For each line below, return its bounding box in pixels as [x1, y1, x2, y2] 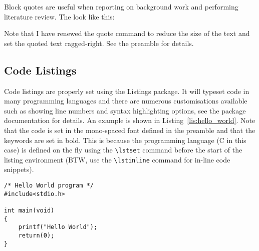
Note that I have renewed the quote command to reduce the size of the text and [4, 28, 250, 38]
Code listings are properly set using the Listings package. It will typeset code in [4, 85, 249, 96]
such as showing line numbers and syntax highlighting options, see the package [4, 105, 246, 115]
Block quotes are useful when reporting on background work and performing [4, 1, 238, 11]
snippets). [4, 164, 34, 174]
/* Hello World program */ [4, 182, 94, 189]
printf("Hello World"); [18, 223, 98, 231]
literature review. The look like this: [4, 11, 115, 21]
